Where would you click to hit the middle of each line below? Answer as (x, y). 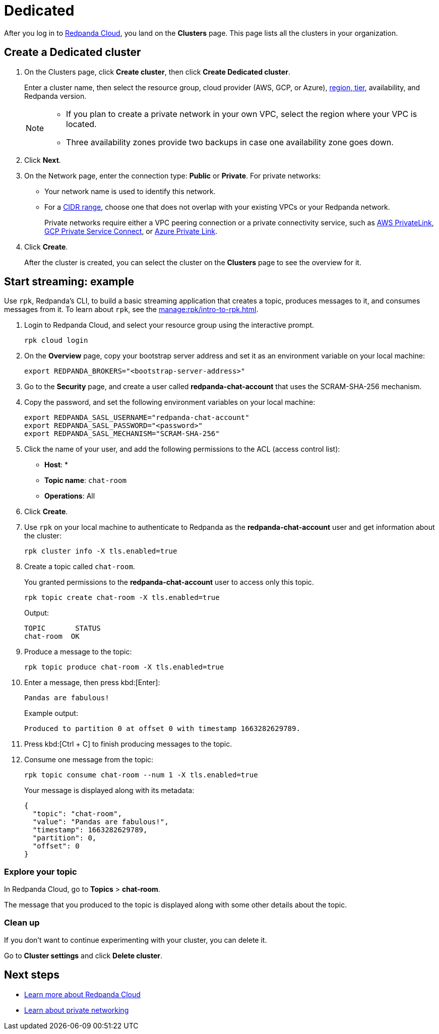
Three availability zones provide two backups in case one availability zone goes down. (230, 142)
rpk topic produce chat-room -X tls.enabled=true (124, 667)
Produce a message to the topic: (78, 652)
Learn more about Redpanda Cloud (82, 994)
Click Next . (43, 160)
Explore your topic (41, 871)
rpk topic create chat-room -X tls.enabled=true (122, 598)
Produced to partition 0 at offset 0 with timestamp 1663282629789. (162, 729)
